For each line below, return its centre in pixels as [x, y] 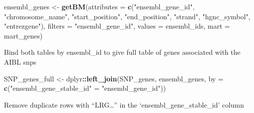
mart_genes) [23, 35]
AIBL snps [20, 61]
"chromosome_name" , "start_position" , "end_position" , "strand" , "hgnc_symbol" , [127, 16]
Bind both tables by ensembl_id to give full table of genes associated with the [122, 52]
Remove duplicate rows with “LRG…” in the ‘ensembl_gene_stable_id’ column [124, 104]
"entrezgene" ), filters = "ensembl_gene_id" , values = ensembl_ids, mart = [117, 26]
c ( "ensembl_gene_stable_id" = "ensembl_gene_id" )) [85, 88]
